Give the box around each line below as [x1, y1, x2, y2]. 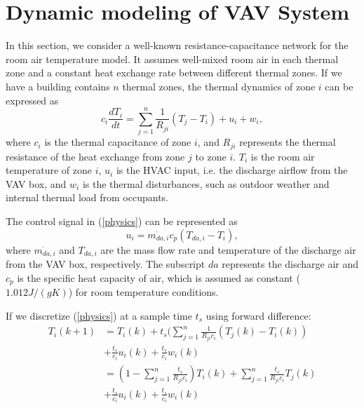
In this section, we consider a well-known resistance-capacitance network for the [6, 38, 349, 53]
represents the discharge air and [222, 257, 359, 271]
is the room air [250, 149, 315, 163]
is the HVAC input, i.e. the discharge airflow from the [116, 163, 348, 177]
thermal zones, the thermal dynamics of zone [122, 79, 316, 93]
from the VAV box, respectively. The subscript [6, 257, 205, 271]
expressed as [6, 93, 59, 107]
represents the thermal [239, 135, 336, 149]
